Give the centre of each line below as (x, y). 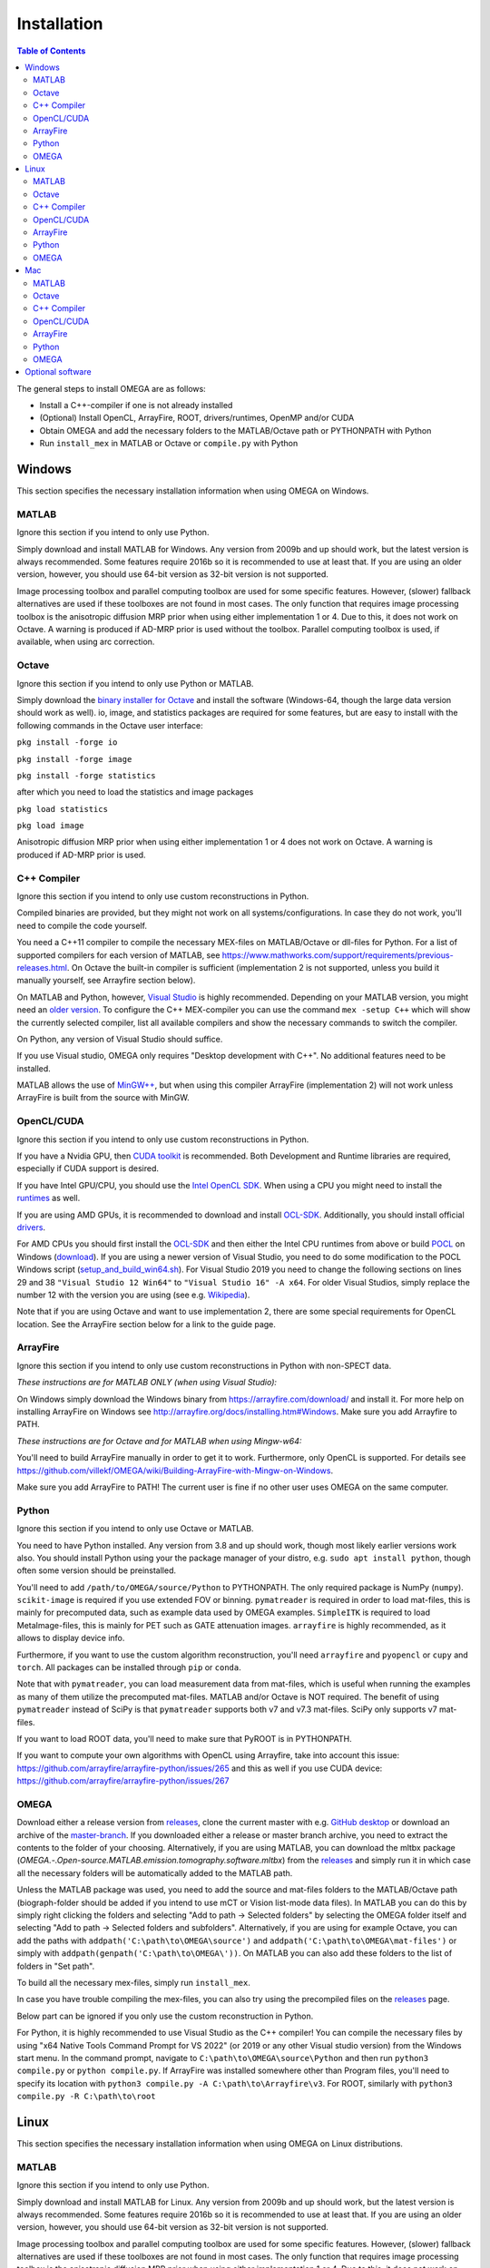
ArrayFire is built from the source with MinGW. (103, 1098)
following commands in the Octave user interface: (110, 725)
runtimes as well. (49, 1198)
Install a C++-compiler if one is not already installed (136, 406)
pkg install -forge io (67, 743)
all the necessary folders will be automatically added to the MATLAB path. (155, 1872)
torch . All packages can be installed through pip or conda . (129, 1667)
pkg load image (51, 826)
